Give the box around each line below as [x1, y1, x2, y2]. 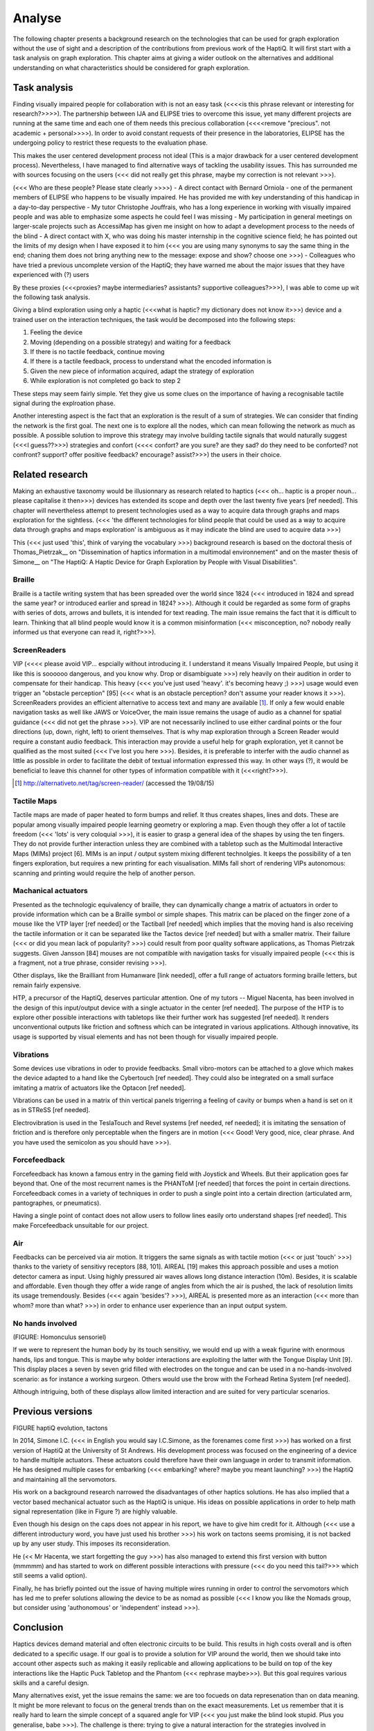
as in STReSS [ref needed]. [12, 1106, 91, 1114]
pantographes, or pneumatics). [12, 1199, 102, 1207]
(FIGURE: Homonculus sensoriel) [12, 1333, 107, 1341]
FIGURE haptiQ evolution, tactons [12, 1424, 108, 1432]
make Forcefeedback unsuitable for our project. [12, 1221, 149, 1229]
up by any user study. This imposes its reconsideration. [12, 1539, 171, 1548]
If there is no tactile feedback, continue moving [30, 348, 166, 356]
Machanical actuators [12, 886, 88, 896]
